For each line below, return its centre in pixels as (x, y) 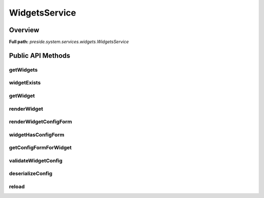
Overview (24, 30)
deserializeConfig (31, 174)
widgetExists (25, 83)
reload (17, 186)
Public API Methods (40, 55)
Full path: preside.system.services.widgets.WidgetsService (69, 42)
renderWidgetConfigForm (41, 122)
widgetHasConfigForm (37, 135)
